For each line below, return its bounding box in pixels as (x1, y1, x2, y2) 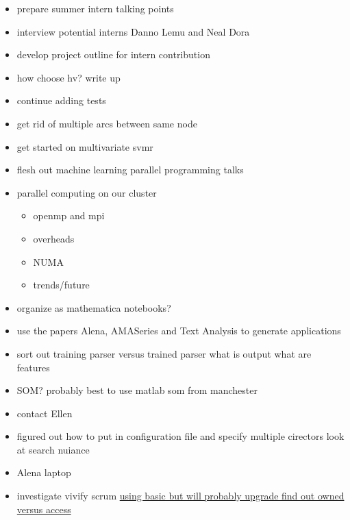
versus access (16, 502, 71, 516)
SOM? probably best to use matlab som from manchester (16, 383, 258, 397)
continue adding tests (16, 93, 106, 108)
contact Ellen (16, 406, 73, 420)
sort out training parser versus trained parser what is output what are (16, 346, 312, 360)
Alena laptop (16, 465, 71, 480)
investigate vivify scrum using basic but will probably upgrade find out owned (16, 488, 345, 503)
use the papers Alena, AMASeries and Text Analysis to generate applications (16, 323, 341, 338)
